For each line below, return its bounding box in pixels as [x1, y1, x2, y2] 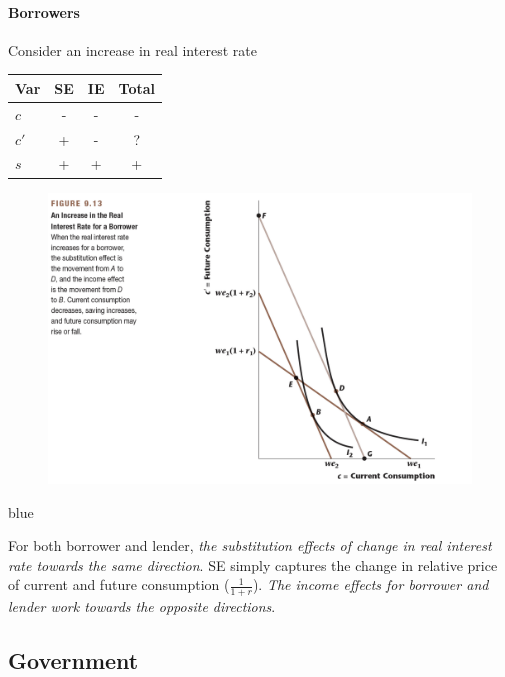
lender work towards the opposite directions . [8, 596, 276, 617]
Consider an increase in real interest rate [8, 39, 257, 60]
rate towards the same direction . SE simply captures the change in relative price [8, 554, 498, 575]
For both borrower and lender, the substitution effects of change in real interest [8, 535, 492, 556]
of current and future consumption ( [8, 574, 230, 595]
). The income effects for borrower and [252, 574, 489, 595]
